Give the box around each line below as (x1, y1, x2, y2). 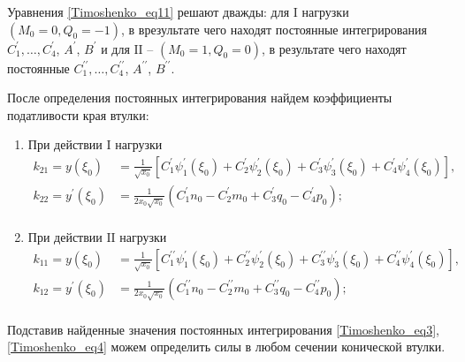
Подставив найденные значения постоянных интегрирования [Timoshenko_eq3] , (7, 320, 439, 338)
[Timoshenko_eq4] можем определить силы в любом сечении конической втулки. (7, 337, 446, 356)
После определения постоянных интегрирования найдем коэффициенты (7, 88, 393, 107)
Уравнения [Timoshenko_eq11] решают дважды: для (7, 3, 290, 20)
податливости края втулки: (7, 105, 149, 124)
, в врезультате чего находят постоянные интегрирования (120, 19, 427, 38)
